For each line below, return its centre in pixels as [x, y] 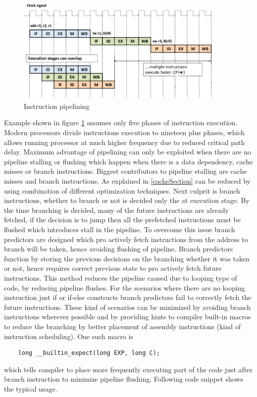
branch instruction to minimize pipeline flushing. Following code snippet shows [124, 379]
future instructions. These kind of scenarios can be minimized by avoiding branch [128, 307]
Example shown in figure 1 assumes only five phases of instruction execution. [121, 123]
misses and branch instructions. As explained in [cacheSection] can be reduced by [127, 181]
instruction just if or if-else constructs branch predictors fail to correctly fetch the [128, 297]
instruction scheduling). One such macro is [69, 336]
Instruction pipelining [57, 106]
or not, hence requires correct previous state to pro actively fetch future [113, 268]
